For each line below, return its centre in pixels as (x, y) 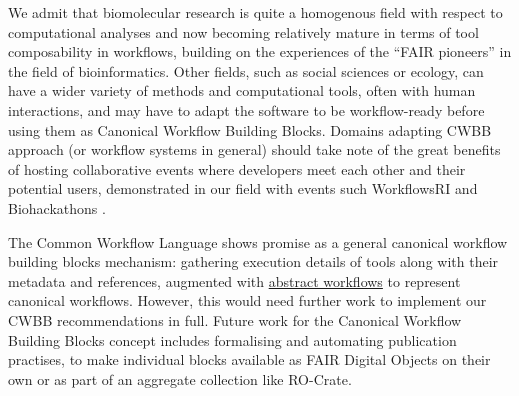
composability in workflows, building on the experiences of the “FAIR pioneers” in (260, 51)
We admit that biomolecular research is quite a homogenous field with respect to (255, 12)
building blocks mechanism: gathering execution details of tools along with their (253, 261)
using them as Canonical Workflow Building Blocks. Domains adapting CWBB (250, 129)
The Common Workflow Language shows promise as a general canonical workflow (258, 241)
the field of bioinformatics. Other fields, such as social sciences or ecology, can (246, 70)
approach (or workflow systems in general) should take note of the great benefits (254, 149)
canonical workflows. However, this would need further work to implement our (247, 300)
